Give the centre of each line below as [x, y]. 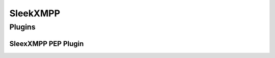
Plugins [22, 27]
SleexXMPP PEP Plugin [47, 43]
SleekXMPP [35, 13]
